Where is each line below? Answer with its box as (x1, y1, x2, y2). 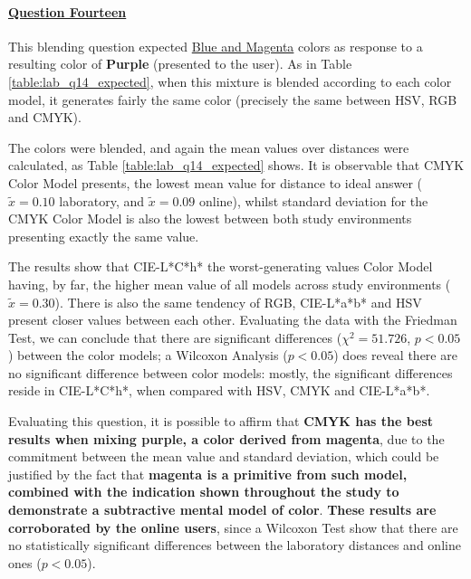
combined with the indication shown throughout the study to (8, 482, 399, 501)
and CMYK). (8, 108, 82, 127)
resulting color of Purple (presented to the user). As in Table (8, 54, 352, 73)
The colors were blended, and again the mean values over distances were (8, 138, 409, 157)
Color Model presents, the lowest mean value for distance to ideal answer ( (8, 173, 423, 192)
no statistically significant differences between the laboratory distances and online (8, 536, 461, 555)
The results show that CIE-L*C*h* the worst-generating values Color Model (8, 257, 433, 276)
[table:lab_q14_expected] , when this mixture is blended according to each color (8, 71, 452, 90)
